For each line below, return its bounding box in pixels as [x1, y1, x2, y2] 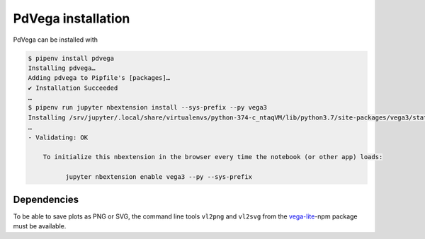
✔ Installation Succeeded [28, 83, 118, 92]
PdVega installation [13, 11, 130, 26]
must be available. [13, 222, 67, 231]
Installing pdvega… [28, 64, 96, 72]
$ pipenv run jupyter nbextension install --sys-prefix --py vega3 [28, 103, 268, 112]
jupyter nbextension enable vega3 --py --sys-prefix [64, 173, 253, 181]
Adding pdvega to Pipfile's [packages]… [28, 74, 170, 82]
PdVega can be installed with [13, 35, 98, 44]
